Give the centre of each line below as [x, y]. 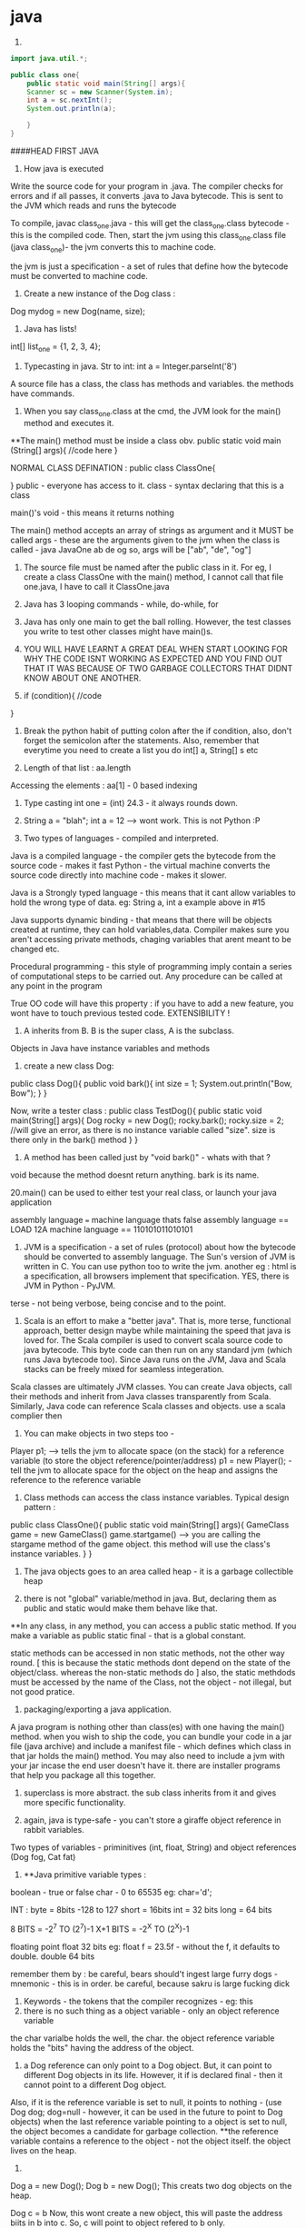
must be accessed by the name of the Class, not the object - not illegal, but [151, 1682]
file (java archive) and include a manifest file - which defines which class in [151, 1746]
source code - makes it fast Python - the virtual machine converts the [140, 865]
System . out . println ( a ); [72, 109]
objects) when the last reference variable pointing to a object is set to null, [149, 2121]
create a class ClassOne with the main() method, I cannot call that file [153, 577]
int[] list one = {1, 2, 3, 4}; [55, 348]
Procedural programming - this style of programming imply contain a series [151, 966]
